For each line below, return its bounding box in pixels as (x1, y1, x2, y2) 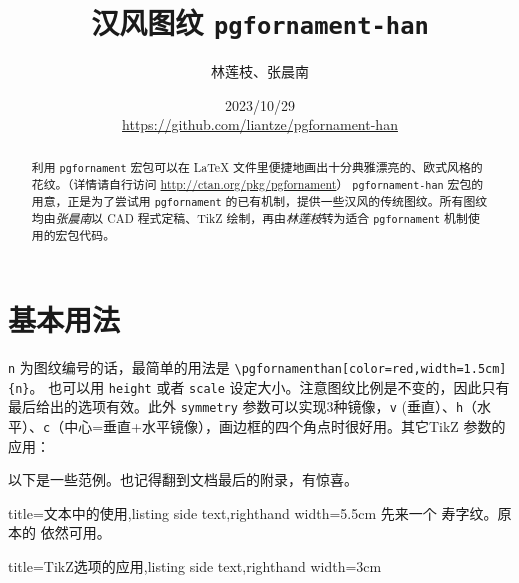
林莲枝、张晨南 (211, 61, 309, 82)
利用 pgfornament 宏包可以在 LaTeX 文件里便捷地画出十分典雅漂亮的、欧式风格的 (31, 158, 483, 175)
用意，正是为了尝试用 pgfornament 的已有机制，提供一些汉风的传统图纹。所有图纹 (31, 193, 488, 210)
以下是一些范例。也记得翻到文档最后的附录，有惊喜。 (8, 469, 358, 490)
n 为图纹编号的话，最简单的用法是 (8, 356, 230, 377)
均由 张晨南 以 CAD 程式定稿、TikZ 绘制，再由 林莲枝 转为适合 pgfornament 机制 (31, 210, 468, 227)
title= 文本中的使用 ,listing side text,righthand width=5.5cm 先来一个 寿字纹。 (8, 502, 498, 523)
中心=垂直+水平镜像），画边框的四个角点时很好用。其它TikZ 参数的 (64, 415, 506, 436)
